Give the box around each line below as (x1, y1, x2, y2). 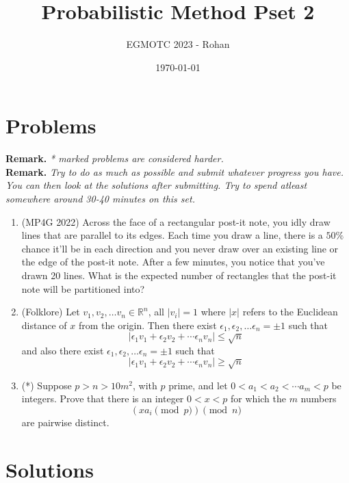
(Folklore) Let (21, 304, 80, 319)
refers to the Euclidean (242, 304, 338, 319)
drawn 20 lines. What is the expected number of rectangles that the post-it (21, 268, 337, 282)
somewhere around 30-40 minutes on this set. (5, 192, 195, 206)
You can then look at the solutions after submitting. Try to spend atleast (5, 178, 307, 192)
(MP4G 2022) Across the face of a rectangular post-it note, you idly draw (21, 214, 331, 229)
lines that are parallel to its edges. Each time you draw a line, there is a (21, 228, 323, 242)
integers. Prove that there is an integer (21, 391, 184, 406)
